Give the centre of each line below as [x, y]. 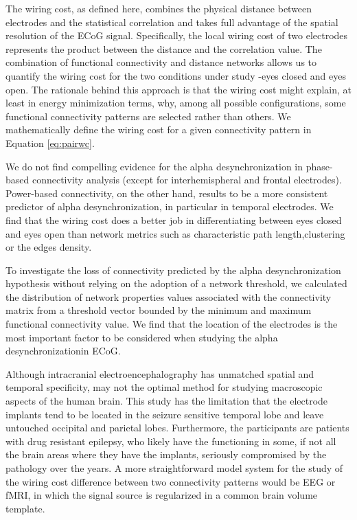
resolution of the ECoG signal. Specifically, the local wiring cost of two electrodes [177, 35]
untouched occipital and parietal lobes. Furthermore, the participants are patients [177, 428]
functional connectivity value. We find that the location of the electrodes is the [172, 324]
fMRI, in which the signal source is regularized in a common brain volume [162, 495]
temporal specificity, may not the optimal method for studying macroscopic [164, 387]
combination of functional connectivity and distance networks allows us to [161, 62]
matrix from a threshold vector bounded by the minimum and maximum [159, 310]
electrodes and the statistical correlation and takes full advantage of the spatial [172, 22]
